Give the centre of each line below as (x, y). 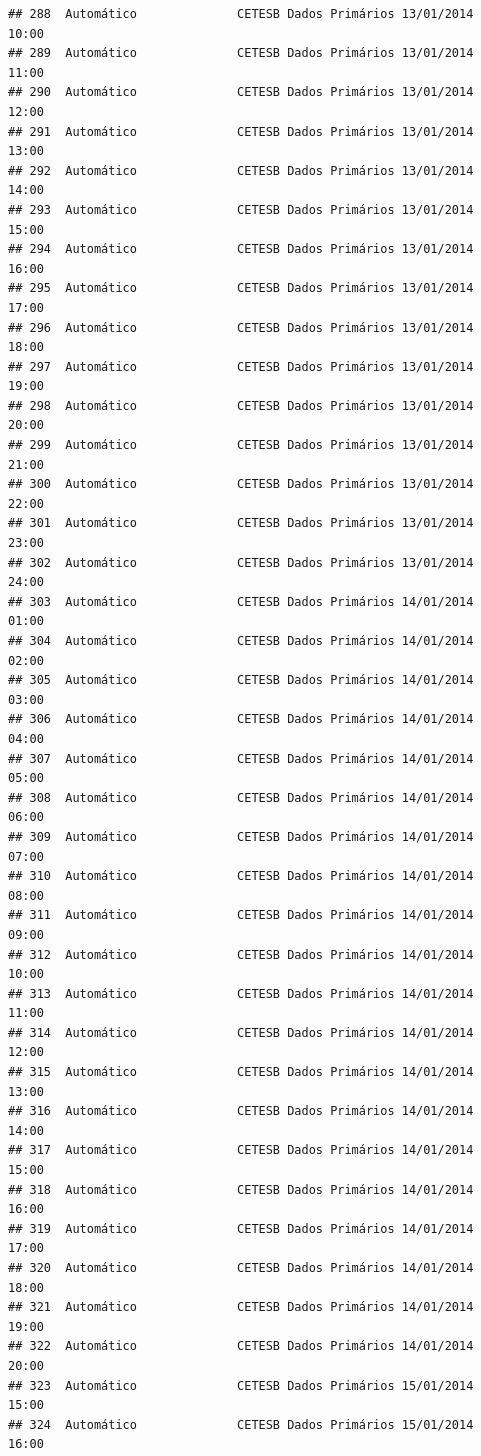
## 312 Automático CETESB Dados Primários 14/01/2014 (241, 954)
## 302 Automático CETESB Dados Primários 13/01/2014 (241, 562)
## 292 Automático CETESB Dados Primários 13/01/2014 (241, 170)
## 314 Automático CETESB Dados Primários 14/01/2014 (241, 1032)
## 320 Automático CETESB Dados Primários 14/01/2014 (241, 1268)
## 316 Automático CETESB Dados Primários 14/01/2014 (241, 1111)
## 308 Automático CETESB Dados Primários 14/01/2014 (241, 797)
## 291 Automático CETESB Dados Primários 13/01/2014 (241, 131)
